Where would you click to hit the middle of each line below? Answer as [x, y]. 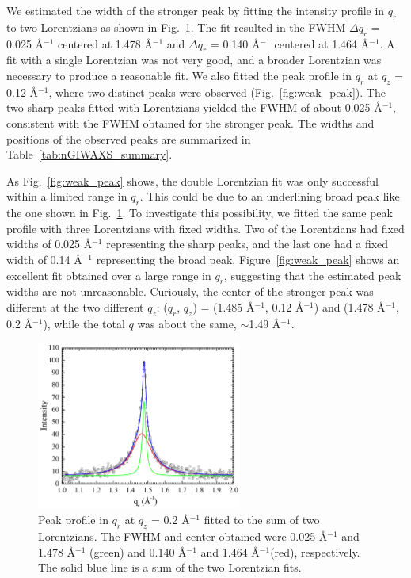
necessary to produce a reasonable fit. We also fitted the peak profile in [179, 75]
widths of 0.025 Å [49, 244]
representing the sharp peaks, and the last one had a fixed [247, 244]
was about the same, [187, 323]
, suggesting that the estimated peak [312, 275]
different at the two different [75, 306]
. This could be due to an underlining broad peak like [270, 196]
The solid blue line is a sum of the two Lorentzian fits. [170, 567]
